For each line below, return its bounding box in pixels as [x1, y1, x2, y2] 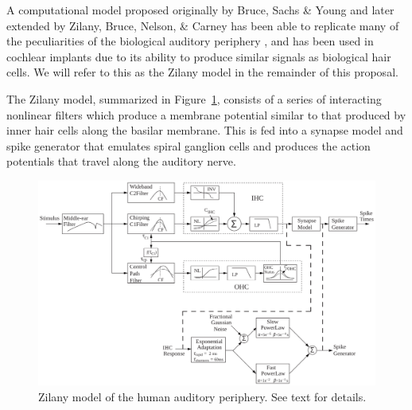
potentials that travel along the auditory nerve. [6, 153, 236, 170]
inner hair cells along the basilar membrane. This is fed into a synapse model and [6, 122, 403, 139]
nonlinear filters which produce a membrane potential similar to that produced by [6, 106, 406, 123]
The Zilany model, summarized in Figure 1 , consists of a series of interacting [6, 90, 382, 107]
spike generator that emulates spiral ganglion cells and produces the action [6, 137, 371, 154]
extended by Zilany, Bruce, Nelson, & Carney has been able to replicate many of [6, 17, 399, 33]
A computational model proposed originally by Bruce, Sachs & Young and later [6, 2, 395, 18]
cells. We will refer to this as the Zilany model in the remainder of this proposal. [6, 64, 398, 80]
